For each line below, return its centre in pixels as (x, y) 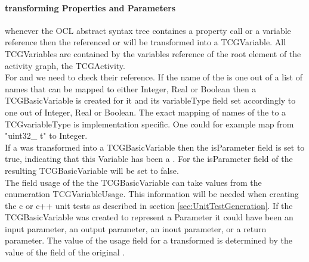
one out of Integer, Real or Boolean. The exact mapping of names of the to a (146, 112)
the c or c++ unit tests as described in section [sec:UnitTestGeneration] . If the (149, 205)
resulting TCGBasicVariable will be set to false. (92, 170)
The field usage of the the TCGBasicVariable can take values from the (133, 182)
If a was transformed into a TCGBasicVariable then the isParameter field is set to (155, 147)
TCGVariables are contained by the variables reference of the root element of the (153, 53)
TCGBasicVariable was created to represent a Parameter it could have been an (149, 217)
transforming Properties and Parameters (90, 7)
